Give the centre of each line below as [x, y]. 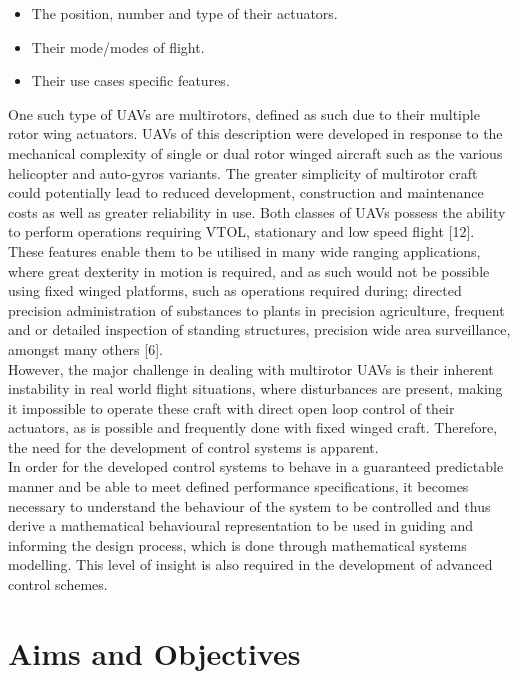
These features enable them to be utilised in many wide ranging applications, [244, 250]
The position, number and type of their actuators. [184, 13]
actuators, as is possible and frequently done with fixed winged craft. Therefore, [253, 427]
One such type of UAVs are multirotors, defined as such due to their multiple [244, 113]
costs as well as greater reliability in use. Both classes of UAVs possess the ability [257, 211]
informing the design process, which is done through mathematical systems [237, 544]
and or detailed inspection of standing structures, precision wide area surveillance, [259, 329]
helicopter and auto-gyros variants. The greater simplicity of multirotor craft [243, 172]
